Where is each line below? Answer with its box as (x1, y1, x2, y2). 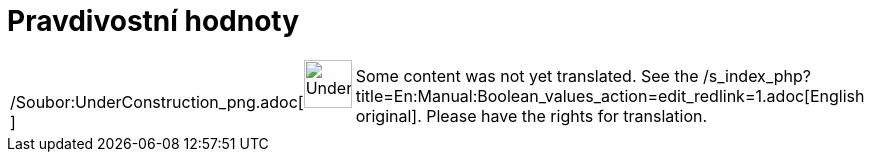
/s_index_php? (702, 65, 811, 86)
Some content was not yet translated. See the (355, 65, 699, 86)
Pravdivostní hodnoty (7, 4, 300, 38)
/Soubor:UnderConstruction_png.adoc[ (10, 91, 304, 112)
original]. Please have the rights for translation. (355, 105, 708, 126)
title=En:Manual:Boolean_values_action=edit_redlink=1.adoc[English (355, 85, 865, 106)
